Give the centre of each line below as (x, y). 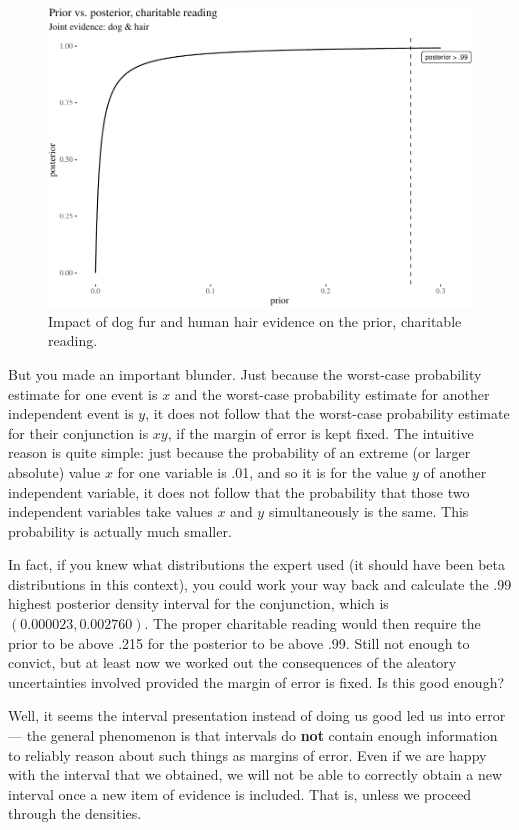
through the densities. (75, 813)
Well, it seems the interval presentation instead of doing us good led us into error (257, 715)
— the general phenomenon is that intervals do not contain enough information (253, 735)
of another (455, 471)
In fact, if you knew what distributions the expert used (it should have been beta (257, 564)
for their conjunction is (78, 432)
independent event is (71, 413)
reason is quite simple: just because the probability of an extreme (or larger (239, 452)
